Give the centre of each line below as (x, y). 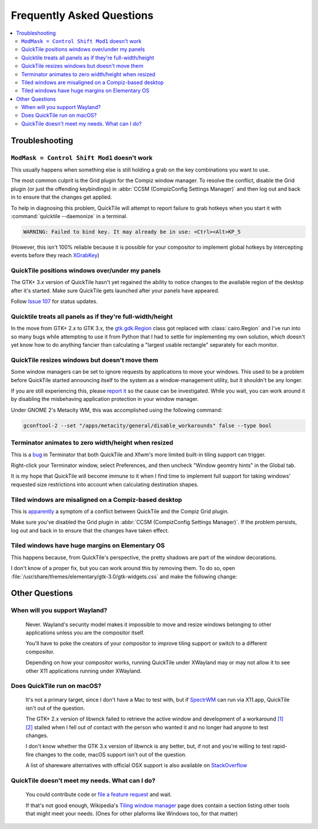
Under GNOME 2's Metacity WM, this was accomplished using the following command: (117, 410)
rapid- (280, 746)
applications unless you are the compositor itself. (85, 632)
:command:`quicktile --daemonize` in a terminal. (69, 216)
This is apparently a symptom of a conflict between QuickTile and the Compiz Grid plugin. (120, 511)
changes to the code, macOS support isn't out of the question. (111, 754)
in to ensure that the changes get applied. (62, 197)
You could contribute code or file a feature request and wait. (99, 795)
